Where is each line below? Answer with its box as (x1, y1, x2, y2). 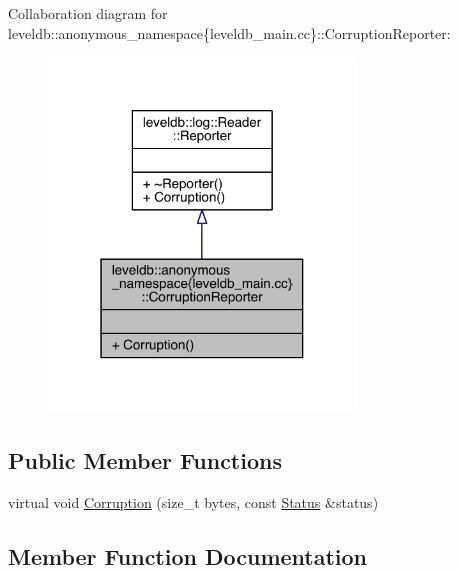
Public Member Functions (8, 444, 282, 475)
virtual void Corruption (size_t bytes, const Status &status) (8, 491, 379, 512)
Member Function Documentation (8, 540, 368, 571)
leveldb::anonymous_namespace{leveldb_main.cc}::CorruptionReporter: (8, 22, 451, 43)
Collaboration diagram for (8, 3, 168, 23)
